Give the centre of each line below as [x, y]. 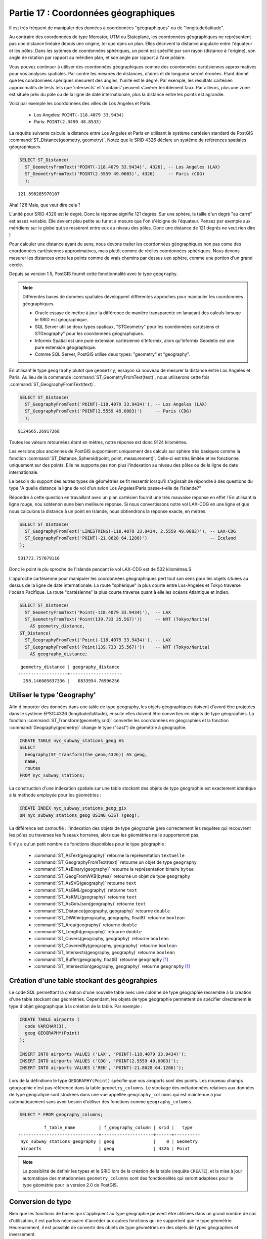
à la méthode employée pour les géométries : [55, 795]
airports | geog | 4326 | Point [105, 1148]
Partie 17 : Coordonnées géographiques [92, 13]
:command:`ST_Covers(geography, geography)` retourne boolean [101, 939]
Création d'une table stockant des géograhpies [83, 981]
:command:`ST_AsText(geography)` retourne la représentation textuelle [109, 855]
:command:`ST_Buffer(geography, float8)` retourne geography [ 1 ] [101, 959]
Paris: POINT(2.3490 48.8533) [67, 122]
